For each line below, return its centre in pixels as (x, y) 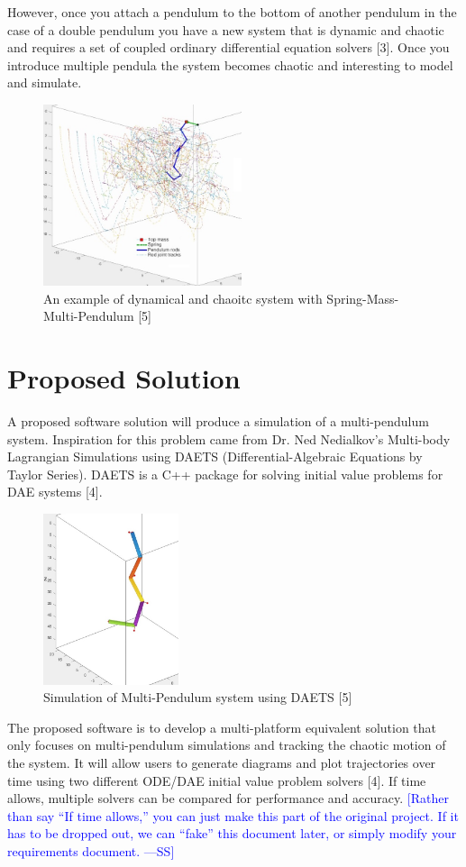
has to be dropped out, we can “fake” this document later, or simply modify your (232, 833)
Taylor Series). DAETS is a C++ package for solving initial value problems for (225, 474)
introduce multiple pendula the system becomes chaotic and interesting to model (230, 64)
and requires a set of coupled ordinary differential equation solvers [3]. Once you (228, 47)
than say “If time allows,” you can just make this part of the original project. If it (233, 815)
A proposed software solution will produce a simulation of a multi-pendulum (218, 420)
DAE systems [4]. (55, 492)
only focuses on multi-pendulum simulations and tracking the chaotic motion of (227, 745)
